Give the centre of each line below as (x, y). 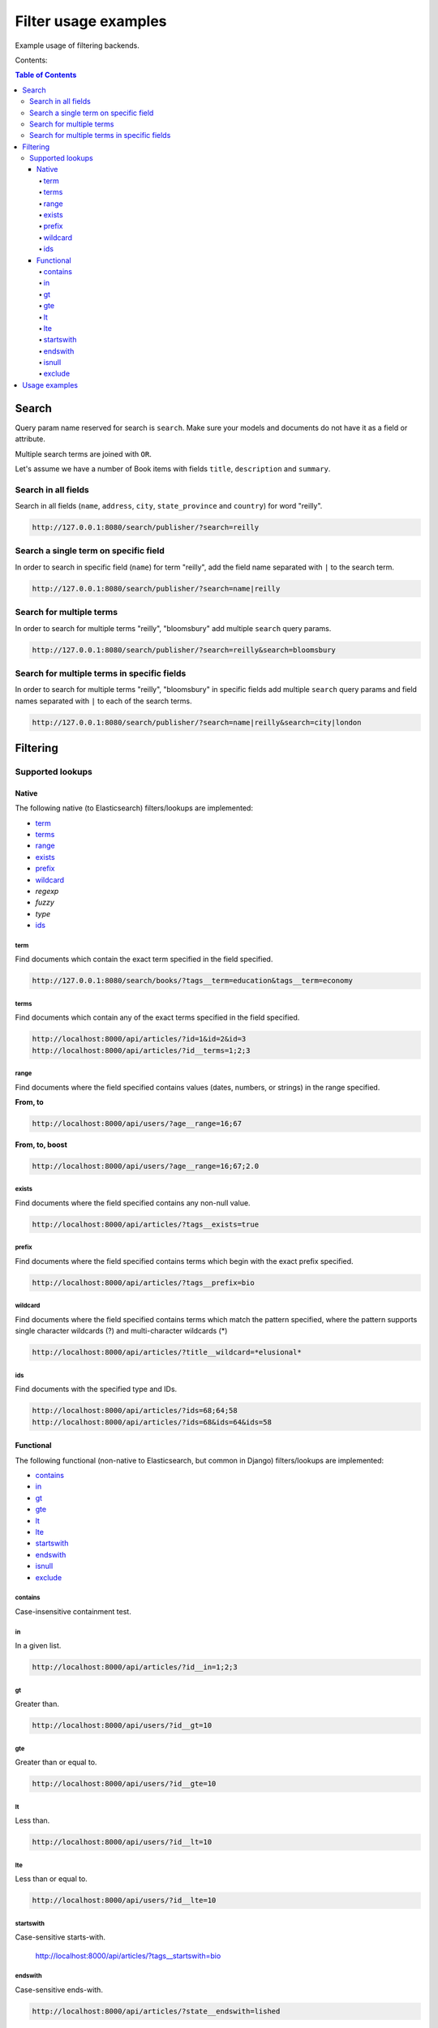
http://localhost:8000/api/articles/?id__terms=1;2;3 (141, 1050)
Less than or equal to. (52, 1879)
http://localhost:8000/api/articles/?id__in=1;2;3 (135, 1667)
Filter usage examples (91, 21)
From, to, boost (41, 1145)
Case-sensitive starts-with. (60, 1937)
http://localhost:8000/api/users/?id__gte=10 (124, 1784)
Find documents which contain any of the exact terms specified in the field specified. (157, 1017)
